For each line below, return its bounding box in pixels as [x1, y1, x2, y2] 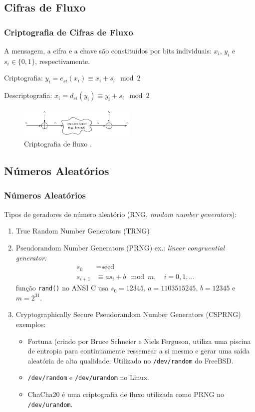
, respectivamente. [35, 55, 90, 66]
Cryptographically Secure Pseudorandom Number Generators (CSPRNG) [15, 309, 241, 319]
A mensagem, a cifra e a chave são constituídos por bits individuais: [4, 45, 212, 55]
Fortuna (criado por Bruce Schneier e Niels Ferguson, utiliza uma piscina [27, 335, 251, 346]
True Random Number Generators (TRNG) [15, 225, 150, 236]
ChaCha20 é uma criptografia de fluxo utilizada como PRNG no [27, 389, 224, 399]
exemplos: [15, 318, 46, 329]
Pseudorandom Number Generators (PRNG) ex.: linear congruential [15, 242, 225, 252]
